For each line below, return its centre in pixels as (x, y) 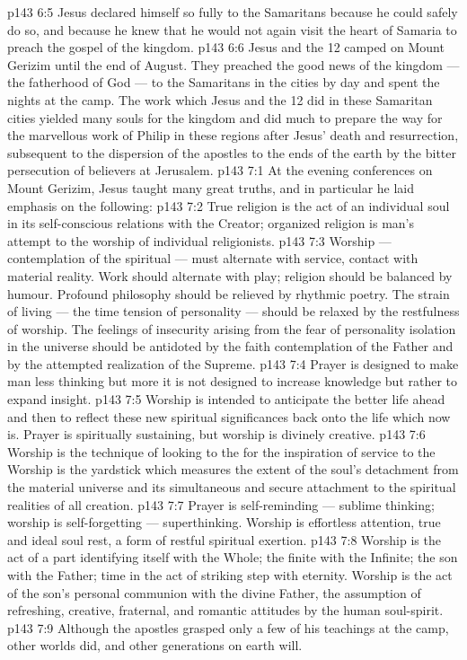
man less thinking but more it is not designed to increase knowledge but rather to (233, 381)
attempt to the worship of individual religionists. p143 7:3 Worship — (199, 240)
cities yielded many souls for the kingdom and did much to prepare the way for (225, 117)
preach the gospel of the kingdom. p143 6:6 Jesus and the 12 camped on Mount (226, 47)
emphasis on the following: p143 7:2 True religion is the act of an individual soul (229, 205)
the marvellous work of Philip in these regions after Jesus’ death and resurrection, (233, 135)
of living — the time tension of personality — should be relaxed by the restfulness (233, 311)
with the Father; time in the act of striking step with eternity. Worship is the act (230, 575)
